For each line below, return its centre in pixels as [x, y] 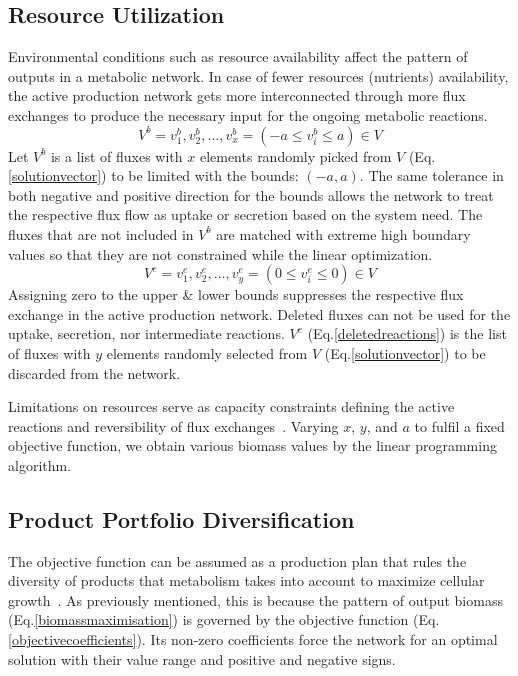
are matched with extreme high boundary [343, 233]
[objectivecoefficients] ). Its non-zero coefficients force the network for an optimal [253, 639]
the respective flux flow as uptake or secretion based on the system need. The [245, 214]
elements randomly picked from [295, 155]
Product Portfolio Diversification [181, 518]
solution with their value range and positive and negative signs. [202, 658]
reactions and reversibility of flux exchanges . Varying [173, 425]
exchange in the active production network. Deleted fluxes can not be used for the [259, 313]
